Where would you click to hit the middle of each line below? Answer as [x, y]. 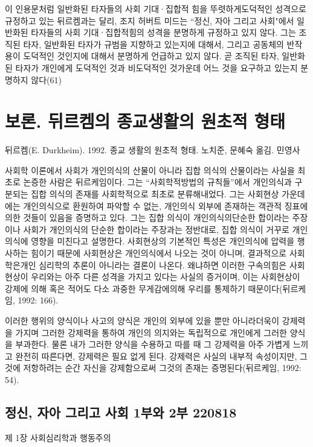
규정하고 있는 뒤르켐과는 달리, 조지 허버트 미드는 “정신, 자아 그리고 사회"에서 [150, 20]
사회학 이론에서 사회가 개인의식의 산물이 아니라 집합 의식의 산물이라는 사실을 [150, 170]
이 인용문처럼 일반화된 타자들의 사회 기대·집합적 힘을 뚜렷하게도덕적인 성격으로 [156, 8]
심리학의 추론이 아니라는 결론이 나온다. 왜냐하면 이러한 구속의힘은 [163, 265]
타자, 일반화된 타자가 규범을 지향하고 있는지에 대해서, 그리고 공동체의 [153, 44]
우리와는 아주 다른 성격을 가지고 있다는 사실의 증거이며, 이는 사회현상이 [166, 277]
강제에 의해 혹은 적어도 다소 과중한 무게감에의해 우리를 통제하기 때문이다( [144, 288]
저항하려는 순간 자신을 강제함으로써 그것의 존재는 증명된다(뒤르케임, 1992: [162, 368]
